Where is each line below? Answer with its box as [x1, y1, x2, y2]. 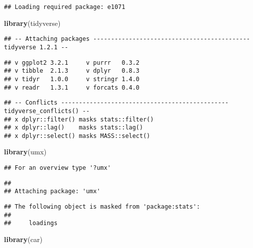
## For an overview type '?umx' [4, 164, 111, 172]
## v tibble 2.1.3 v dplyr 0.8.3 [4, 67, 140, 75]
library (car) [4, 234, 43, 244]
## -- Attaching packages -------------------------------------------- [4, 35, 250, 43]
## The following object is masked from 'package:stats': [4, 203, 200, 211]
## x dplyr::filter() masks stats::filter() [4, 116, 154, 123]
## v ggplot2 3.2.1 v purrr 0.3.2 [4, 59, 140, 66]
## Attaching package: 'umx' [4, 188, 101, 195]
